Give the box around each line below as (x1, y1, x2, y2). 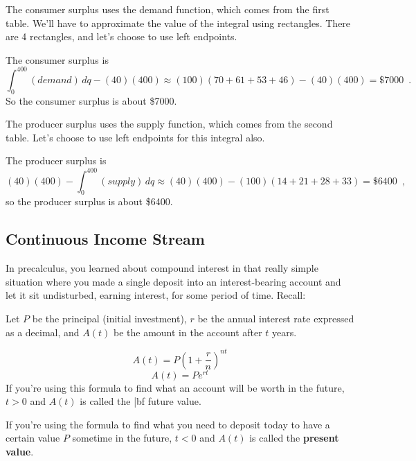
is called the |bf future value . (80, 394, 201, 408)
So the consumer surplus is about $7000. (6, 93, 177, 107)
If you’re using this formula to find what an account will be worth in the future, (6, 380, 345, 394)
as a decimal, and (6, 324, 80, 339)
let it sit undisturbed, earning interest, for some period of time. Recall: (6, 288, 306, 302)
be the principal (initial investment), (32, 311, 187, 325)
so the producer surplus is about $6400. (6, 194, 173, 209)
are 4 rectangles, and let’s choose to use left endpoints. (6, 29, 237, 44)
